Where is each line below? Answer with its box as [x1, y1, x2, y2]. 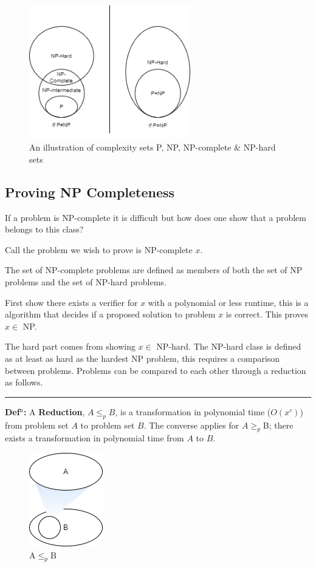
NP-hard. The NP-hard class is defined [156, 340, 301, 353]
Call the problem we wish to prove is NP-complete [5, 243, 193, 256]
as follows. [5, 376, 43, 389]
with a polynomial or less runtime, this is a [148, 296, 309, 308]
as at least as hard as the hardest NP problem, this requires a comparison [5, 351, 280, 364]
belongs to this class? [5, 223, 84, 236]
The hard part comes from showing [5, 340, 136, 353]
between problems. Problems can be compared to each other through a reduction [5, 364, 306, 376]
